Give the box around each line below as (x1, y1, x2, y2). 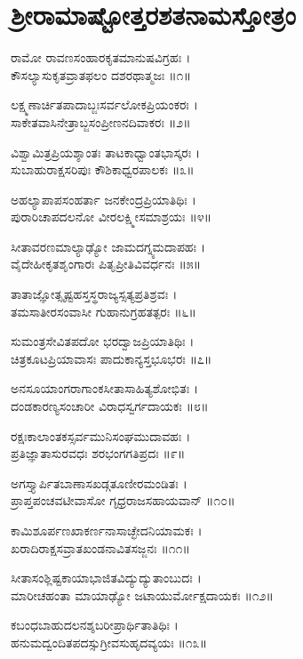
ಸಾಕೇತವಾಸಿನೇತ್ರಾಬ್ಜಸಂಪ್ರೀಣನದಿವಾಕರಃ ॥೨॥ (11, 112, 191, 131)
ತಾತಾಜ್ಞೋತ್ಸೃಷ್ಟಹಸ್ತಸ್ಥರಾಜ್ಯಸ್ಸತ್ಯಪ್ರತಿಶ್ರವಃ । (11, 285, 178, 303)
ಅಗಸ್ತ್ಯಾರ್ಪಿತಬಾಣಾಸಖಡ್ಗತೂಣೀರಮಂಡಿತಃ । (11, 473, 187, 492)
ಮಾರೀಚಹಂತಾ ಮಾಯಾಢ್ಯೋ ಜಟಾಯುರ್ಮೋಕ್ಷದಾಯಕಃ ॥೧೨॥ (11, 585, 274, 604)
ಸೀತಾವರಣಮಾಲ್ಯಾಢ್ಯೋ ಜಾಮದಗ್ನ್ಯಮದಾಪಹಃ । (11, 237, 206, 255)
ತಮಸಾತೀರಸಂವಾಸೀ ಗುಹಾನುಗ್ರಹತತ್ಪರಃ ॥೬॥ (11, 301, 196, 320)
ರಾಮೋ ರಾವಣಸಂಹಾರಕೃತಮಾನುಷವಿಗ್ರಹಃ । (11, 48, 191, 67)
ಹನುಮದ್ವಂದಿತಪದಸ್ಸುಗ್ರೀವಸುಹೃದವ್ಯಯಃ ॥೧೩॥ (11, 632, 208, 651)
